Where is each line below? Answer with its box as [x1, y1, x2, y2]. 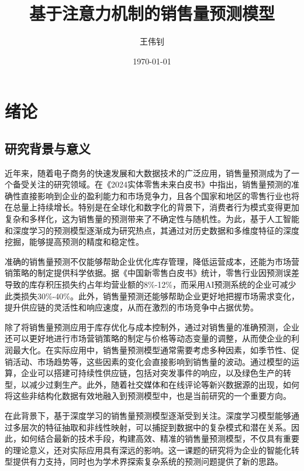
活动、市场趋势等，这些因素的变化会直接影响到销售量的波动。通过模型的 [12, 355, 291, 367]
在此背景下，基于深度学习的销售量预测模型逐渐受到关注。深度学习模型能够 [5, 409, 291, 421]
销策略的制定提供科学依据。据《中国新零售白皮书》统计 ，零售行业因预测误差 [5, 267, 299, 279]
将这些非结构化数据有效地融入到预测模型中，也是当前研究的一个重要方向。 [5, 390, 291, 402]
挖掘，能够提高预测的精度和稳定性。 [5, 235, 144, 248]
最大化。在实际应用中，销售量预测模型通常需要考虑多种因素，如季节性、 [12, 344, 291, 356]
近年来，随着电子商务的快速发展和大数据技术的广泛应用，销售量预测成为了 [5, 166, 291, 179]
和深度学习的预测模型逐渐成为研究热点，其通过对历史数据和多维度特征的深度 [5, 224, 299, 236]
